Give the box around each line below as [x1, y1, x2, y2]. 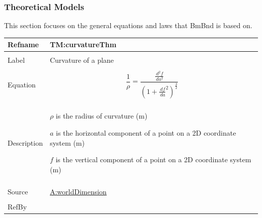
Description [8, 137, 43, 148]
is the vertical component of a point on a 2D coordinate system [55, 154, 251, 165]
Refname [8, 39, 39, 50]
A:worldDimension [49, 186, 107, 196]
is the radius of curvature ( [55, 111, 139, 121]
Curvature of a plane [49, 55, 114, 65]
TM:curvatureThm [49, 39, 116, 50]
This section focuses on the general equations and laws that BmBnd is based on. [4, 20, 252, 31]
